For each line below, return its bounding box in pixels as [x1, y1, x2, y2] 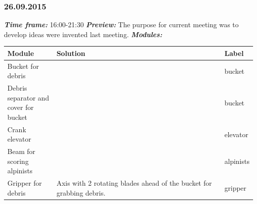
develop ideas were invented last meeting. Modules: [4, 29, 163, 39]
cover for [7, 102, 34, 112]
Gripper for [7, 178, 42, 188]
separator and [7, 92, 49, 102]
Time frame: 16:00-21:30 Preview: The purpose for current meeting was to [4, 19, 239, 30]
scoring [7, 155, 29, 166]
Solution [56, 48, 86, 58]
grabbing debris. [56, 187, 106, 198]
